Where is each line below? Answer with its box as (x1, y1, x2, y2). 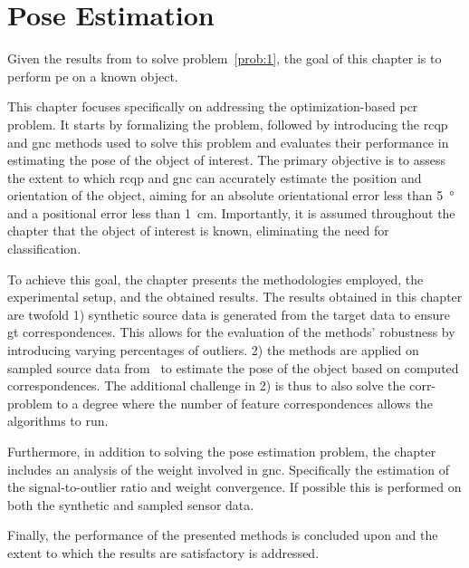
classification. (7, 239, 81, 258)
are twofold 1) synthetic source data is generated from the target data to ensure (7, 304, 450, 323)
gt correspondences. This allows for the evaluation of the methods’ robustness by (7, 323, 455, 342)
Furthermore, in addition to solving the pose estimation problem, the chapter (7, 442, 436, 460)
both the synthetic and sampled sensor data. (7, 495, 254, 514)
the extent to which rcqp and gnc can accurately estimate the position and (7, 168, 422, 187)
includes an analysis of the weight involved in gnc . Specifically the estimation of (7, 459, 449, 478)
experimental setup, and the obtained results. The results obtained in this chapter (7, 287, 463, 306)
